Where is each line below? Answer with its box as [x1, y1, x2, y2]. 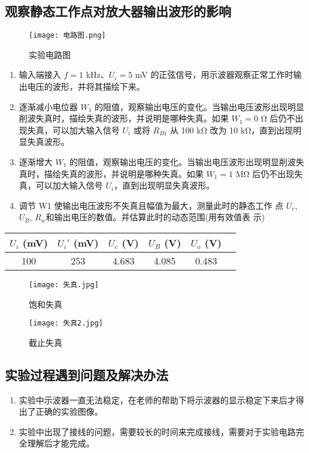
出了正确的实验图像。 [19, 405, 103, 418]
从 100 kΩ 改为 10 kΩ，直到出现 [169, 123, 293, 136]
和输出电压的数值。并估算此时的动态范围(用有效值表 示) [46, 211, 265, 223]
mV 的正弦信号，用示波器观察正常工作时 [135, 68, 293, 81]
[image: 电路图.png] [29, 31, 106, 40]
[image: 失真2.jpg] [29, 319, 104, 328]
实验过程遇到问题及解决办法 [5, 365, 168, 384]
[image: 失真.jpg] [29, 280, 99, 289]
